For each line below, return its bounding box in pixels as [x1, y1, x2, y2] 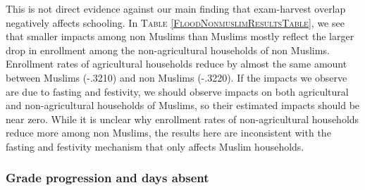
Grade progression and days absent [6, 169, 209, 186]
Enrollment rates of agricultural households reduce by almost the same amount [6, 56, 347, 71]
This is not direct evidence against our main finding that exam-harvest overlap [6, 1, 346, 15]
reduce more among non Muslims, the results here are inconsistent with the [6, 125, 331, 140]
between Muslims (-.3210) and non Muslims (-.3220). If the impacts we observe [6, 70, 347, 84]
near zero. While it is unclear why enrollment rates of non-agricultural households [6, 111, 359, 126]
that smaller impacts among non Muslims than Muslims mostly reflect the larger [6, 29, 354, 44]
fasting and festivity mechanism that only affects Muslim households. [6, 139, 304, 153]
